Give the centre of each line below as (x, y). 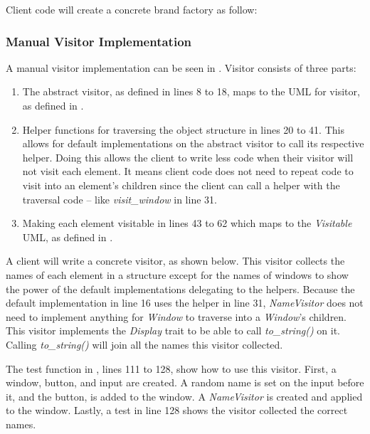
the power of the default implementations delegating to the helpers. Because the (180, 289)
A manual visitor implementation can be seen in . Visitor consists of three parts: (181, 67)
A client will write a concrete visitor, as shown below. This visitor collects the (175, 261)
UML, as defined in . (68, 237)
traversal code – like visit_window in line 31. (120, 199)
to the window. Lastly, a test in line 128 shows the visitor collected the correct (177, 410)
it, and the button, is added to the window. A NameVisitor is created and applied (184, 396)
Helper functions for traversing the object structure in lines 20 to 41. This (183, 129)
